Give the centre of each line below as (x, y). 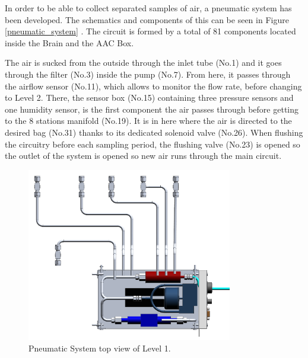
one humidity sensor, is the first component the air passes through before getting (152, 109)
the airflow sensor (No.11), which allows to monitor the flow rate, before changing (153, 86)
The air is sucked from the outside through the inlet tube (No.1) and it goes (143, 63)
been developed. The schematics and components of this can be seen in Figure (147, 19)
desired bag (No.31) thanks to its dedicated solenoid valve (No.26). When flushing (154, 132)
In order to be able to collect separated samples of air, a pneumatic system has (148, 8)
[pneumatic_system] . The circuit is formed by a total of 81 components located (150, 31)
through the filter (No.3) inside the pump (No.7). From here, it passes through (148, 74)
